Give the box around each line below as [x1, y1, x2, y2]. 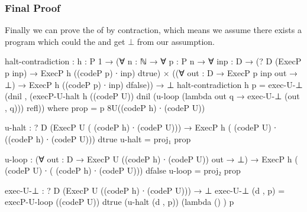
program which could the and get [5, 35, 125, 47]
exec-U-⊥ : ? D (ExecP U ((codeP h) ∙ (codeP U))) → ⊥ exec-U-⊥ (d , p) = [5, 184, 285, 196]
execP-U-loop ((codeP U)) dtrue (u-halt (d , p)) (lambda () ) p [5, 195, 234, 208]
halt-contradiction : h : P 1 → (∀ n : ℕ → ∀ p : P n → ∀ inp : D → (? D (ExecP [5, 55, 302, 67]
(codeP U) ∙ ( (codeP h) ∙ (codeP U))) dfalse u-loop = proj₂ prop [5, 164, 241, 177]
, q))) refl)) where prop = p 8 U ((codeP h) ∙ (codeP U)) [5, 101, 205, 113]
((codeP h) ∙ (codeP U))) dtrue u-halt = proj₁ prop [5, 132, 191, 145]
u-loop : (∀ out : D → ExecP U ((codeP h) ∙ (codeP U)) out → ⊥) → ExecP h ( [5, 152, 298, 165]
